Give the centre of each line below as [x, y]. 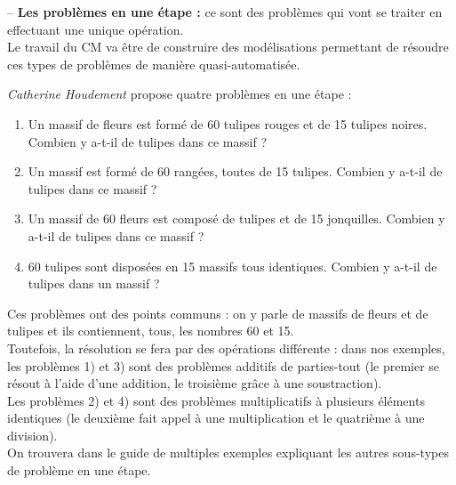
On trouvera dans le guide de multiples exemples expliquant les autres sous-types [228, 453]
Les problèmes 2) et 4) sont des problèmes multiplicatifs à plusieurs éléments [216, 400]
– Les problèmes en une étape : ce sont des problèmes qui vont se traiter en [225, 12]
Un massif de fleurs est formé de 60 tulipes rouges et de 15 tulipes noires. [228, 123]
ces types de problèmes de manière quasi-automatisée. [154, 64]
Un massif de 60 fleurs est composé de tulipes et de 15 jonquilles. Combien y [236, 218]
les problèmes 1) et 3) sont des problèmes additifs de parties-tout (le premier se [224, 365]
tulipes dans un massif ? [94, 283]
